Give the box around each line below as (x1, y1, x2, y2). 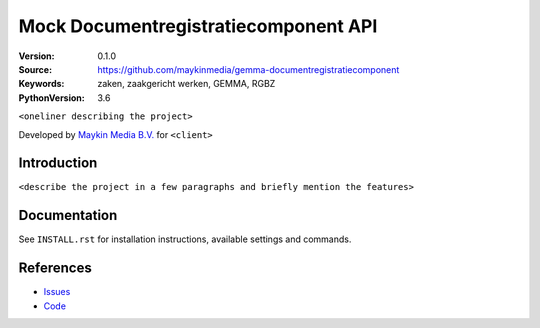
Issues (43, 286, 71, 298)
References (18, 260, 92, 277)
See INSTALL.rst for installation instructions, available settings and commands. (18, 233, 352, 245)
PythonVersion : (18, 91, 85, 104)
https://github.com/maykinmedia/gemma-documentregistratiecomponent (97, 63, 400, 75)
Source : (18, 63, 53, 75)
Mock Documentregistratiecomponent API (18, 15, 378, 37)
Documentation (18, 207, 118, 224)
